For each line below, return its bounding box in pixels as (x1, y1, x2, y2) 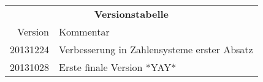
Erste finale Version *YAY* (59, 60, 177, 74)
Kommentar (59, 24, 110, 39)
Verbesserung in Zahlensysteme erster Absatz (59, 42, 253, 56)
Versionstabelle (94, 7, 169, 21)
